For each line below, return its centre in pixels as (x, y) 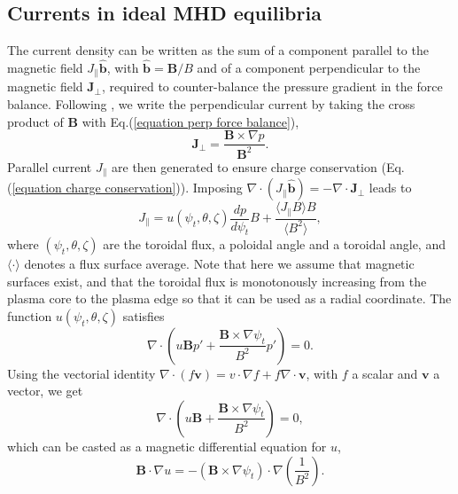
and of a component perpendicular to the (309, 68)
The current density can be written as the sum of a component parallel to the (218, 50)
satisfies (144, 315)
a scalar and (385, 373)
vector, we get (45, 391)
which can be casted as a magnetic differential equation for (167, 446)
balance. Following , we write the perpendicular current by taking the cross (211, 104)
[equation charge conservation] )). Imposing (127, 188)
